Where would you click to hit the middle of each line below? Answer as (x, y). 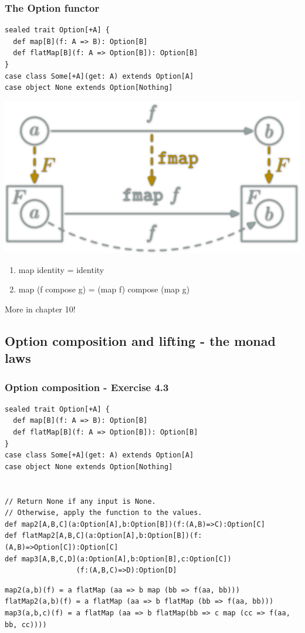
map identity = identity (61, 269)
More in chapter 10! (40, 309)
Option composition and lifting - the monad (140, 340)
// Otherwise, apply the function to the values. (104, 513)
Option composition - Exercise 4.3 (87, 387)
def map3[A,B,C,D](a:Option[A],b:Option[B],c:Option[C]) (118, 559)
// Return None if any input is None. (80, 501)
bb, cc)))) (26, 624)
